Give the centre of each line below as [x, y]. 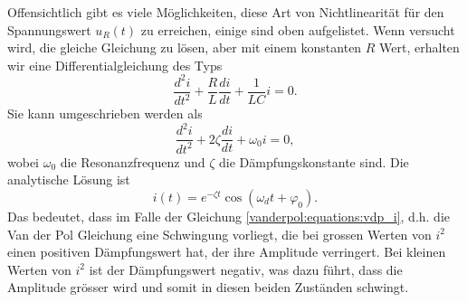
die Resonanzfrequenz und [133, 161]
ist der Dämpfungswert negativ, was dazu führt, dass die [246, 269]
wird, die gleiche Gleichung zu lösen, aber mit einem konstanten [185, 47]
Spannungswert [49, 29]
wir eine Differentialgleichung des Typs [115, 65]
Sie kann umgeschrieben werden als [105, 113]
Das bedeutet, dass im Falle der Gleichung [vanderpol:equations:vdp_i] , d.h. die [229, 216]
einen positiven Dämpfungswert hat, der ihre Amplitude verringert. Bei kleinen [227, 252]
